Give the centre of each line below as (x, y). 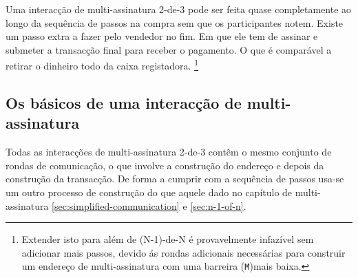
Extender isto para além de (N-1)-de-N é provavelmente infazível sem (168, 239)
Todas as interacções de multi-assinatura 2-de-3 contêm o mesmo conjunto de (169, 152)
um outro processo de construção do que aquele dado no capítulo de (149, 192)
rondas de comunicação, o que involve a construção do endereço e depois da (165, 165)
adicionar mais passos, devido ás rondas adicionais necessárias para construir (183, 252)
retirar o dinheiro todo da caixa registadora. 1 (102, 65)
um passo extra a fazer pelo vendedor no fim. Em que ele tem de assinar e (162, 36)
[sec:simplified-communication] (116, 205)
